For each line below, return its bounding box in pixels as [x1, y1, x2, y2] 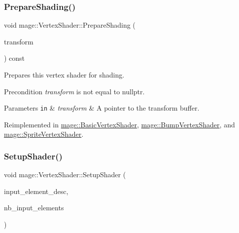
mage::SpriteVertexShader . [4, 129, 84, 139]
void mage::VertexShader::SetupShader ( [4, 169, 126, 180]
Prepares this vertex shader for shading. [4, 70, 125, 79]
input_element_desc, [4, 186, 68, 196]
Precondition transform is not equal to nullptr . [4, 86, 145, 96]
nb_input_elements [4, 202, 64, 213]
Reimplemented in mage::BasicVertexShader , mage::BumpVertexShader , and [4, 119, 235, 129]
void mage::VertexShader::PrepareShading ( [4, 20, 136, 30]
